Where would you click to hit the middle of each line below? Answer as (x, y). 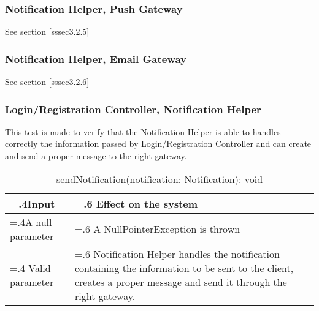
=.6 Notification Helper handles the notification (177, 253)
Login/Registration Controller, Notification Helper (133, 109)
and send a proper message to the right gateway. (96, 156)
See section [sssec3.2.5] (47, 32)
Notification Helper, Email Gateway (96, 58)
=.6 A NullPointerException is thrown (157, 229)
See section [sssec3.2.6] (47, 82)
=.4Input (33, 203)
